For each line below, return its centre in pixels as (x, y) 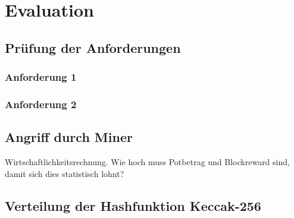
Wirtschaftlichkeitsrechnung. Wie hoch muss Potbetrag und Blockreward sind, (147, 162)
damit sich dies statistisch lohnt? (65, 173)
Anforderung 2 (41, 104)
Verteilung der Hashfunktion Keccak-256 (133, 205)
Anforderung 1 (41, 77)
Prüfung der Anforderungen (93, 47)
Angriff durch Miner (69, 137)
